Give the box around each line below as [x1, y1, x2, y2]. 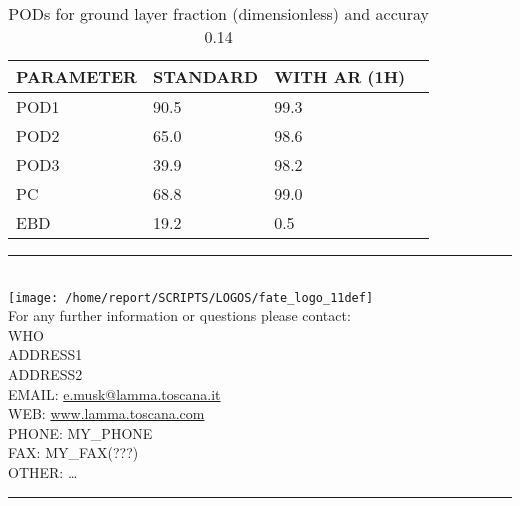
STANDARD [152, 65, 259, 88]
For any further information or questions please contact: [8, 305, 351, 326]
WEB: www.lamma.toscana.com [8, 403, 205, 424]
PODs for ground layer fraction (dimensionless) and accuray [8, 2, 429, 25]
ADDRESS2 [8, 364, 83, 385]
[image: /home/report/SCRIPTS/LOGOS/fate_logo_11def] [8, 290, 374, 305]
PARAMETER [16, 65, 137, 88]
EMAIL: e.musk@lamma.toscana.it [8, 383, 221, 404]
